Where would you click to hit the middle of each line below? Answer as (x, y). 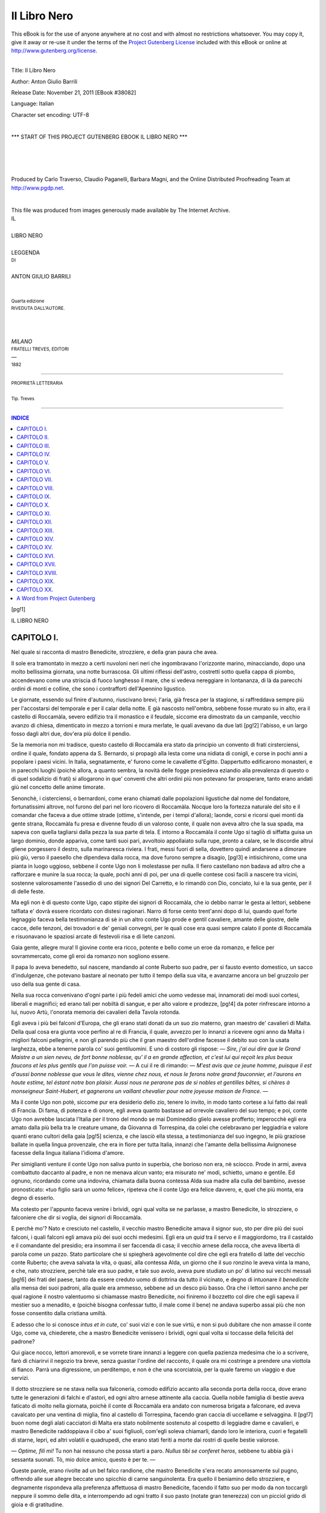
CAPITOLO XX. (35, 589)
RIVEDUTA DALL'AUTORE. (38, 308)
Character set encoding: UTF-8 (50, 114)
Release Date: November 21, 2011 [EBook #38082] (74, 92)
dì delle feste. (28, 891)
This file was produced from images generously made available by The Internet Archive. (121, 210)
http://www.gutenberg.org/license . (54, 51)
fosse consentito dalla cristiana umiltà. (59, 1313)
